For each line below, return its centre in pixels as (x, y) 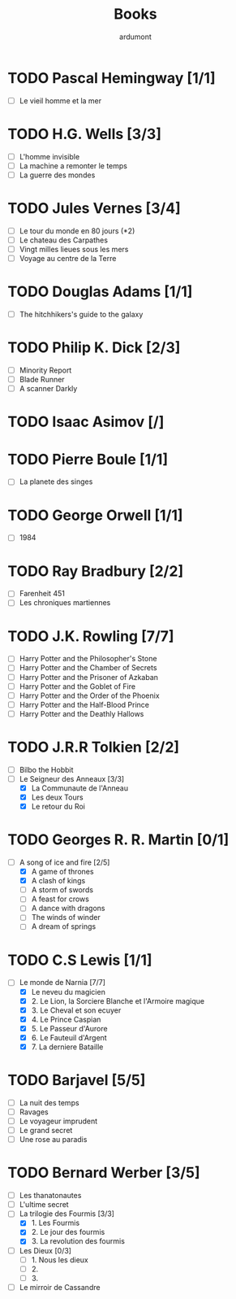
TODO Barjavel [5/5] (77, 1081)
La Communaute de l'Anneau (80, 788)
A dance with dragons (68, 909)
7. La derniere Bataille (67, 1047)
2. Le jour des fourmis (68, 1232)
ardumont (135, 37)
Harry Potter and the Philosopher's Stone (88, 659)
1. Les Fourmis (56, 1223)
